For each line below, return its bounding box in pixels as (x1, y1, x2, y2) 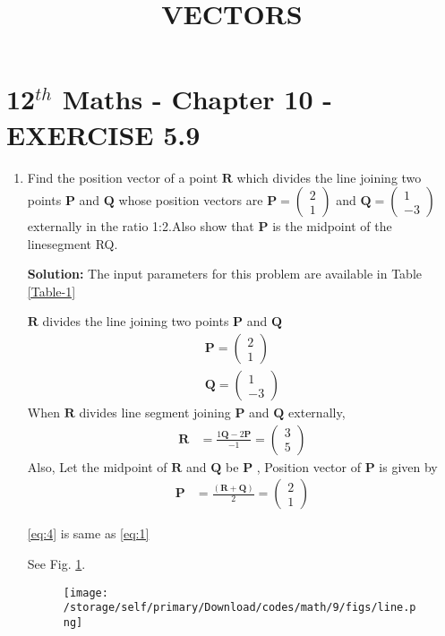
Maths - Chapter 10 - (62, 81, 333, 117)
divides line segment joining (79, 403, 231, 422)
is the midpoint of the (272, 217, 392, 236)
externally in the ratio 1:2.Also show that (27, 217, 254, 236)
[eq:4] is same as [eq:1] (27, 524, 150, 543)
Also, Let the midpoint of (27, 457, 167, 476)
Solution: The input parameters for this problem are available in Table (27, 264, 422, 283)
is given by (379, 457, 438, 476)
